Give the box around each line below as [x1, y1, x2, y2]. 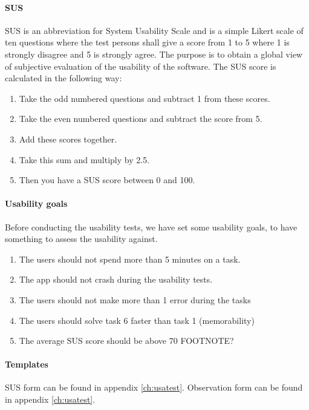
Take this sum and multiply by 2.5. [19, 153, 150, 166]
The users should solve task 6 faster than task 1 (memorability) [19, 314, 255, 326]
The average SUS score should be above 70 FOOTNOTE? [19, 334, 234, 347]
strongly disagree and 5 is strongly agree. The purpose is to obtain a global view [5, 47, 303, 60]
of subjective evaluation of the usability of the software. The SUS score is [5, 59, 276, 72]
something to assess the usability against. [5, 232, 158, 245]
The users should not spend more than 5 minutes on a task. [19, 252, 241, 265]
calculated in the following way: [5, 72, 122, 84]
